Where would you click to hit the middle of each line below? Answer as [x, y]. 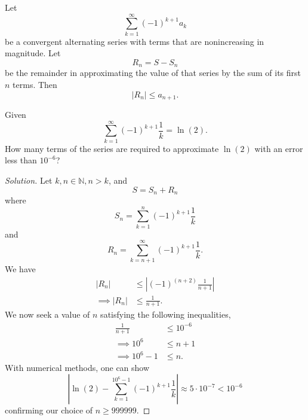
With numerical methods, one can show [77, 368]
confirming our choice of [49, 410]
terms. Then [35, 84]
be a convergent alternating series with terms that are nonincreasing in [135, 41]
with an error [279, 148]
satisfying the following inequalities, [166, 314]
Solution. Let [29, 180]
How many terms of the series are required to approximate [112, 148]
